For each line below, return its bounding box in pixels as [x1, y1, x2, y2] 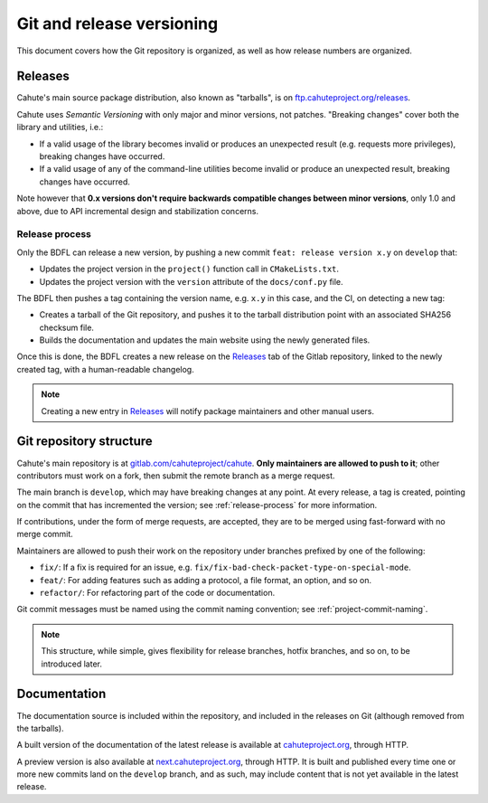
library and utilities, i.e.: [16, 122, 104, 133]
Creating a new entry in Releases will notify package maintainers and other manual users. [41, 405, 375, 416]
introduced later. [41, 658, 103, 669]
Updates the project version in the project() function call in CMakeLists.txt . [39, 263, 339, 275]
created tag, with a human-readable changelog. [16, 364, 194, 374]
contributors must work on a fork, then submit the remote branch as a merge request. [16, 470, 335, 481]
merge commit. [16, 529, 74, 540]
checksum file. [39, 322, 95, 333]
